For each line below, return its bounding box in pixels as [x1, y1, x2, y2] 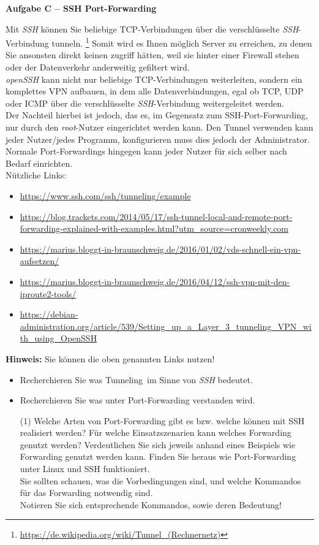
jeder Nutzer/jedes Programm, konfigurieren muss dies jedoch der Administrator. [6, 132, 310, 145]
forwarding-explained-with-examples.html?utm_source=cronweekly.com [20, 222, 289, 235]
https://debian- [20, 308, 78, 321]
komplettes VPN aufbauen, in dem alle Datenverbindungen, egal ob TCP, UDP [6, 85, 304, 97]
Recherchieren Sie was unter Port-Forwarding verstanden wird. [20, 394, 255, 406]
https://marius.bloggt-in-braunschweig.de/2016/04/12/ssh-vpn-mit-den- [20, 275, 290, 288]
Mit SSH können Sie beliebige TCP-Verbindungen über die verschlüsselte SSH [6, 22, 299, 35]
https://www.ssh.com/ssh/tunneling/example [20, 189, 191, 202]
